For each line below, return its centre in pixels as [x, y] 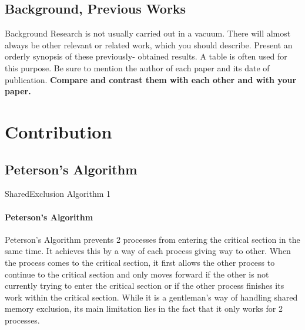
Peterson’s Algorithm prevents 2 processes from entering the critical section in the [152, 239]
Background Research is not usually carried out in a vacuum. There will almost [148, 33]
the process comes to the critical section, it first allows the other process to [140, 262]
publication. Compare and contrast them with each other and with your [151, 79]
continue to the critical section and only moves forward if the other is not [137, 274]
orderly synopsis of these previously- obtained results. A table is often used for [146, 56]
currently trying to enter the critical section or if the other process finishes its [145, 286]
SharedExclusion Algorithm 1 [58, 194]
